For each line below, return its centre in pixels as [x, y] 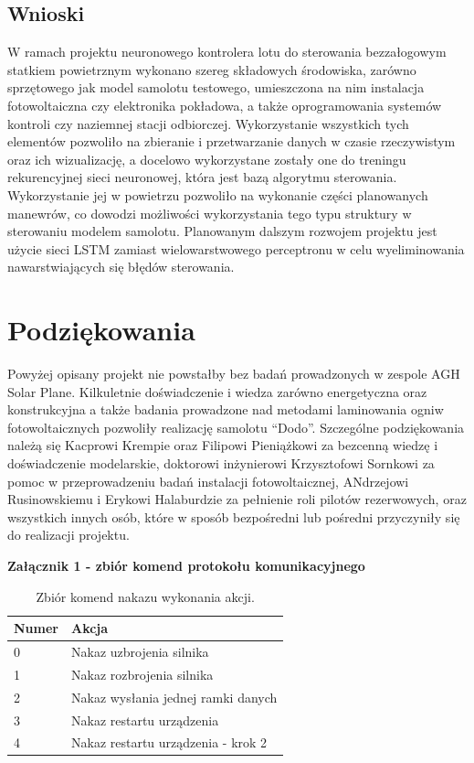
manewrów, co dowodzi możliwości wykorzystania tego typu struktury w [210, 213]
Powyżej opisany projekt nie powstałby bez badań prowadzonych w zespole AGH [234, 374]
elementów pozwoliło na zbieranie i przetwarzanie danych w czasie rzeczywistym [232, 141]
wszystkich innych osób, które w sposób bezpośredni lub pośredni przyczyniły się [234, 516]
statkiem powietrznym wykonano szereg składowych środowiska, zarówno [212, 69]
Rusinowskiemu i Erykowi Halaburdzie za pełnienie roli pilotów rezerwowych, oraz [237, 499]
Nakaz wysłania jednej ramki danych [174, 697]
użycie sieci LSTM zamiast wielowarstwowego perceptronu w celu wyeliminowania [236, 248]
